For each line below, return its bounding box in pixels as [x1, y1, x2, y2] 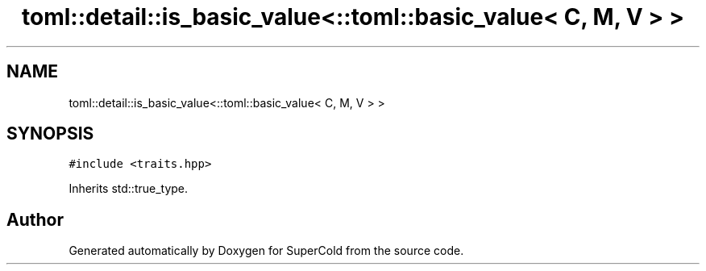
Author [6, 209, 64, 230]
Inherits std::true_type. [69, 181, 189, 196]
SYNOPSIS [6, 123, 94, 144]
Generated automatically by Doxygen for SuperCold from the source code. [69, 244, 464, 258]
